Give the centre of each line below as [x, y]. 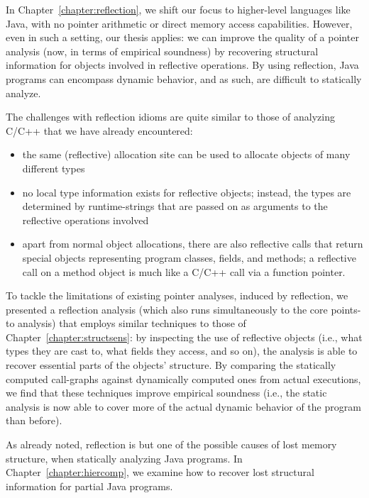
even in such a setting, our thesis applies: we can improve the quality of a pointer [182, 37]
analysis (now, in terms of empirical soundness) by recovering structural [162, 51]
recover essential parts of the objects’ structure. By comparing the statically [171, 365]
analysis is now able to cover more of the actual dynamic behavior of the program [183, 406]
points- [346, 309]
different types [54, 168]
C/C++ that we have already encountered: [99, 130]
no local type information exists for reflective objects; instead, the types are [187, 192]
